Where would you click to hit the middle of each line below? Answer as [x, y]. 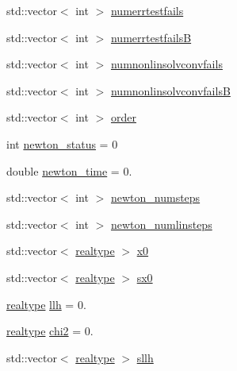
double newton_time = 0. [69, 170]
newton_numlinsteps [161, 224]
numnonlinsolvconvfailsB [170, 90]
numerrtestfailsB [151, 37]
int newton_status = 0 [62, 143]
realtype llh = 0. [46, 304]
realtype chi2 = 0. [50, 331]
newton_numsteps [155, 197]
